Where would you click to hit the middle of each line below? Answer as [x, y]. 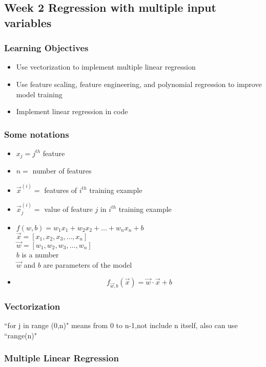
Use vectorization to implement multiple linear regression [106, 67]
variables [28, 22]
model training [39, 94]
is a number [40, 254]
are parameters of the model [88, 264]
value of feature [68, 209]
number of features [62, 171]
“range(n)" [21, 335]
